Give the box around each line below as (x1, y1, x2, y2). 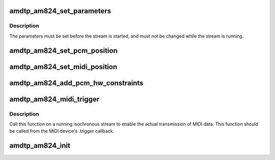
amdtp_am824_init (9, 141, 71, 150)
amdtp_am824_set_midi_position (9, 62, 118, 71)
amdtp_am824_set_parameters (9, 7, 112, 15)
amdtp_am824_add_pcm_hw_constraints (9, 79, 144, 87)
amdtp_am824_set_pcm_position (9, 46, 118, 55)
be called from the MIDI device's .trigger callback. (9, 128, 115, 134)
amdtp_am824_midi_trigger (9, 94, 100, 104)
